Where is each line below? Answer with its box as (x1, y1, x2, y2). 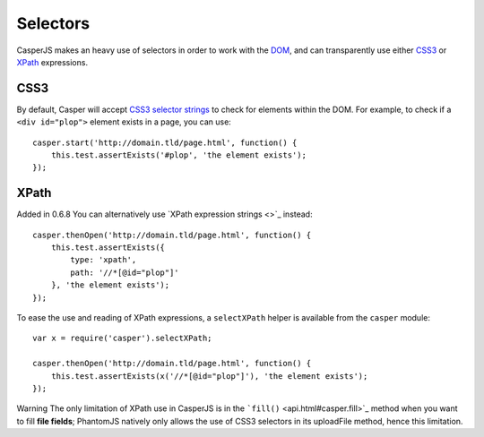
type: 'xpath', (70, 255, 137, 265)
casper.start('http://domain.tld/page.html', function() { (32, 137, 298, 148)
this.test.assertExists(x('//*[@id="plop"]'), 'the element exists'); (50, 371, 368, 381)
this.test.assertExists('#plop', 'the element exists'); (50, 150, 307, 160)
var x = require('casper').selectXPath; (32, 333, 212, 344)
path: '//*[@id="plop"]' (70, 267, 179, 278)
